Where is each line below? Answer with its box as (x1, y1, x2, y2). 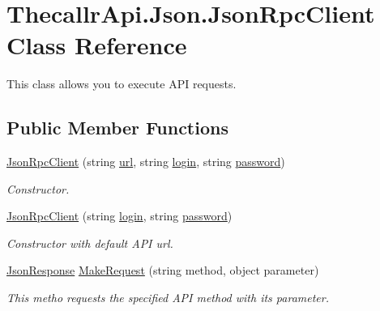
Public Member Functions (6, 115, 228, 140)
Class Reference (6, 28, 187, 62)
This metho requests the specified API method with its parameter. (6, 289, 329, 306)
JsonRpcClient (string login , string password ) (6, 207, 233, 224)
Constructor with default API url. (6, 234, 173, 251)
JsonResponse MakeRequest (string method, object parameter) (6, 262, 319, 279)
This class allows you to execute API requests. (6, 75, 237, 92)
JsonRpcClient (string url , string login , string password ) (6, 153, 285, 170)
